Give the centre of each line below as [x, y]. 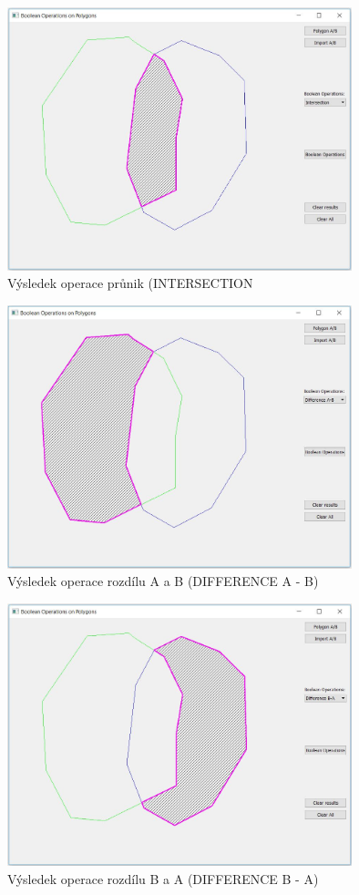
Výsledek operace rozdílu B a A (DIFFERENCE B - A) [163, 878]
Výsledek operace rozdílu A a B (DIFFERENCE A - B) [163, 581]
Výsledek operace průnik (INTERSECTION [130, 283]
